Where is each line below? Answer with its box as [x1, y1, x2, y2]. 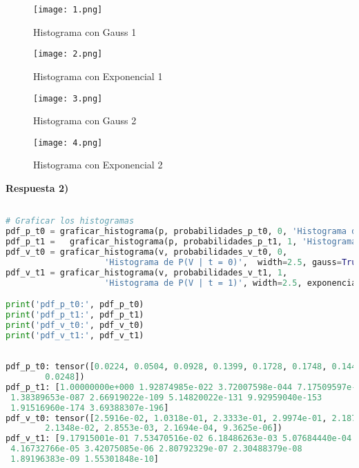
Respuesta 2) [6, 181, 69, 195]
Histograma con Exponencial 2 [33, 157, 163, 172]
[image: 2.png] [33, 49, 103, 59]
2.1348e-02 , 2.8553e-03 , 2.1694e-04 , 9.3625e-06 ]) [45, 423, 282, 433]
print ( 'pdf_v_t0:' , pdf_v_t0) [6, 320, 144, 330]
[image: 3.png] [33, 93, 103, 104]
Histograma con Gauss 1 [33, 24, 137, 39]
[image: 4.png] [33, 137, 103, 148]
